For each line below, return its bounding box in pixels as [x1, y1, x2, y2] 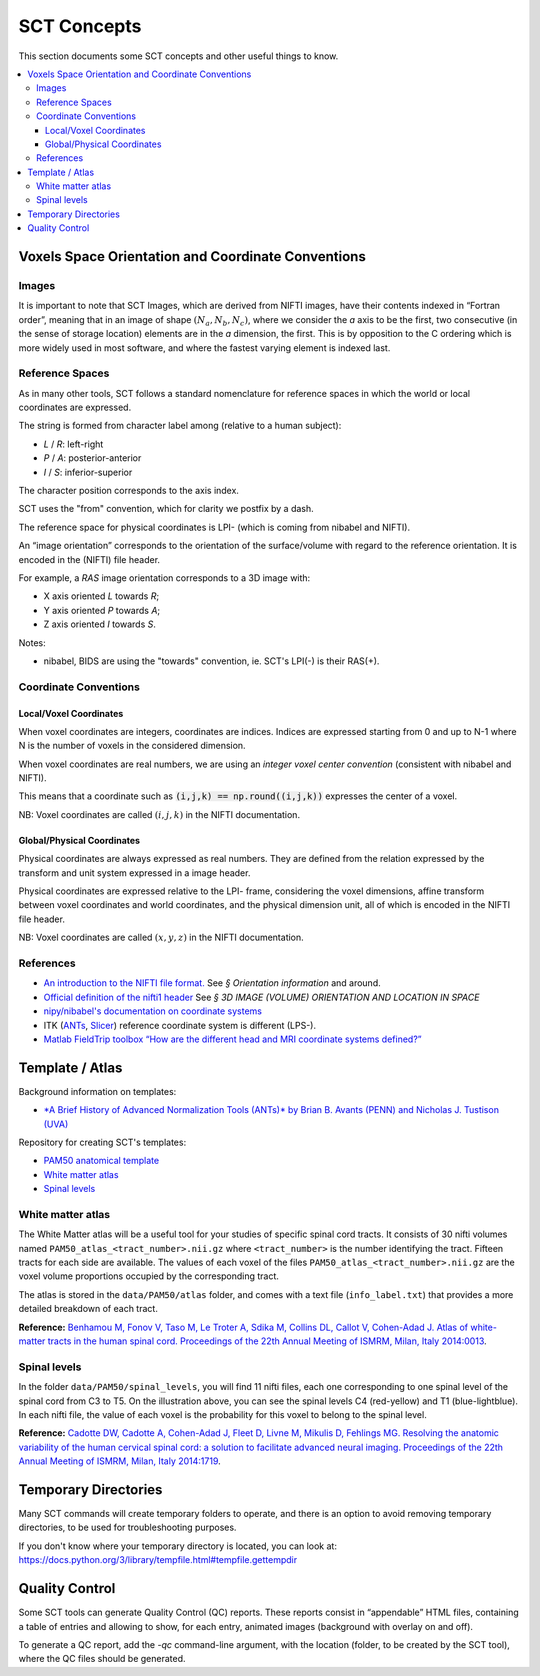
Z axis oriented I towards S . [43, 618, 157, 630]
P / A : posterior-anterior [43, 452, 142, 464]
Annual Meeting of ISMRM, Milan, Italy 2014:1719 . [18, 1455, 222, 1467]
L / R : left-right [43, 438, 104, 450]
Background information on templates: [18, 1085, 177, 1097]
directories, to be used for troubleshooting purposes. [18, 1521, 237, 1534]
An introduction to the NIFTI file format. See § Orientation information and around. [43, 977, 381, 989]
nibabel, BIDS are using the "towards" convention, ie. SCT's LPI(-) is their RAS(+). [43, 655, 380, 667]
